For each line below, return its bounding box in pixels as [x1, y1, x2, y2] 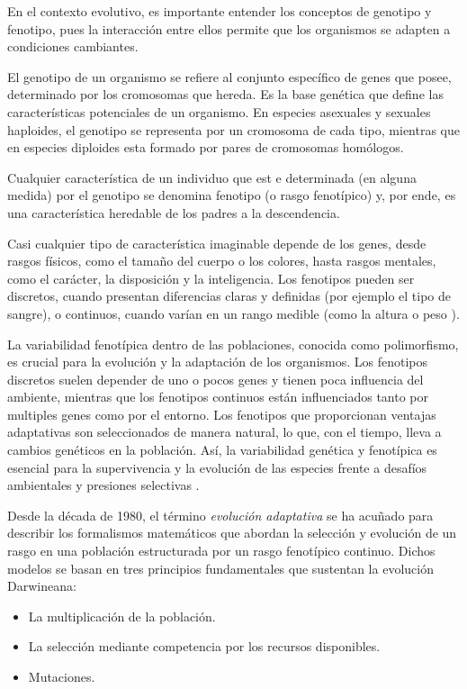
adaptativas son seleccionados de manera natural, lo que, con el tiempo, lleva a [7, 422, 442, 441]
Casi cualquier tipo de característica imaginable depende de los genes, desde [7, 233, 427, 252]
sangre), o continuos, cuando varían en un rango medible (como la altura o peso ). [7, 304, 460, 322]
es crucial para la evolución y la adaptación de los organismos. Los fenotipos [7, 352, 428, 371]
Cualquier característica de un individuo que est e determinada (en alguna [7, 168, 417, 186]
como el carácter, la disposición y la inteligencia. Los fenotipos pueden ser [7, 268, 415, 287]
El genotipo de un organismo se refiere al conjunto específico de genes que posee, [7, 67, 452, 86]
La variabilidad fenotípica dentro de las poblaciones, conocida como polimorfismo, [7, 334, 459, 353]
